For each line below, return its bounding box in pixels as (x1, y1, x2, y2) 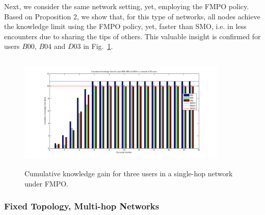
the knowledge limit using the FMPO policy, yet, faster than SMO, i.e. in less (4, 21, 247, 32)
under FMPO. (24, 178, 69, 189)
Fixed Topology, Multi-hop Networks (4, 200, 160, 212)
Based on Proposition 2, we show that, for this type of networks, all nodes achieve (4, 11, 260, 21)
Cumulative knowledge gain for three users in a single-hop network (24, 168, 233, 179)
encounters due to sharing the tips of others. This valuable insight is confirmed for (4, 31, 261, 41)
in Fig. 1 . (83, 41, 113, 51)
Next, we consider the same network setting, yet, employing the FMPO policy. (4, 1, 249, 11)
